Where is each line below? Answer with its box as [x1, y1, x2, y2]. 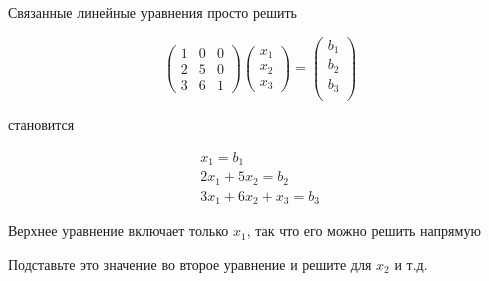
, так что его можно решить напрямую [246, 220, 481, 241]
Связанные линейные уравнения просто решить [8, 2, 297, 22]
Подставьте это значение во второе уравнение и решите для [8, 253, 372, 274]
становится [8, 114, 75, 135]
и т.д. [394, 253, 428, 274]
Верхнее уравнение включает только [8, 220, 229, 241]
